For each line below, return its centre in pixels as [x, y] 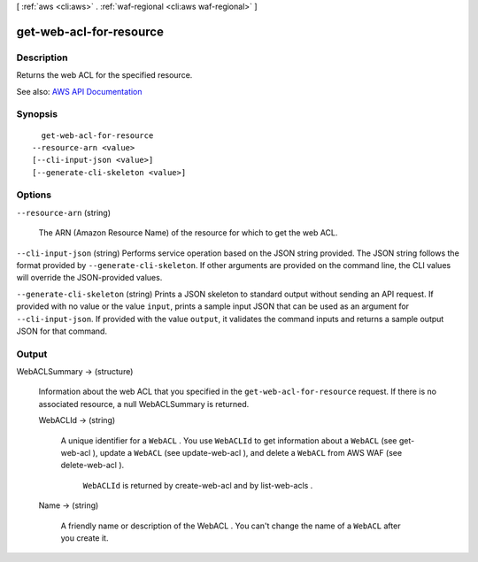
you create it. [85, 538]
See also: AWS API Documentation [79, 91]
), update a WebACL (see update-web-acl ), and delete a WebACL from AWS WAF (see [247, 453]
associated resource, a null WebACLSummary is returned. [144, 404]
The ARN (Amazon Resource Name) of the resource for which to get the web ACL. [188, 233]
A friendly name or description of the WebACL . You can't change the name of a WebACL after [231, 526]
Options [34, 195]
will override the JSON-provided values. [89, 278]
